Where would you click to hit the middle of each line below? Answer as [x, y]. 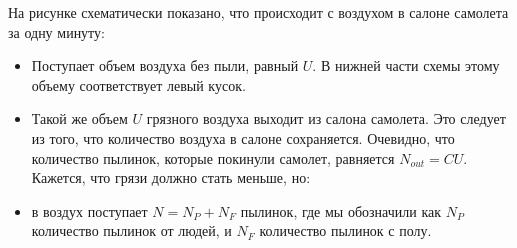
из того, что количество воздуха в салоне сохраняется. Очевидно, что [243, 137]
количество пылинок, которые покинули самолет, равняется [213, 157]
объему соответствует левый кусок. [138, 84]
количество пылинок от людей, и [131, 230]
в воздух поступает [89, 210]
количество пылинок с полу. [345, 230]
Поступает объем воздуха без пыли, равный [165, 65]
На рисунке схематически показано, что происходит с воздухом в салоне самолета [258, 12]
